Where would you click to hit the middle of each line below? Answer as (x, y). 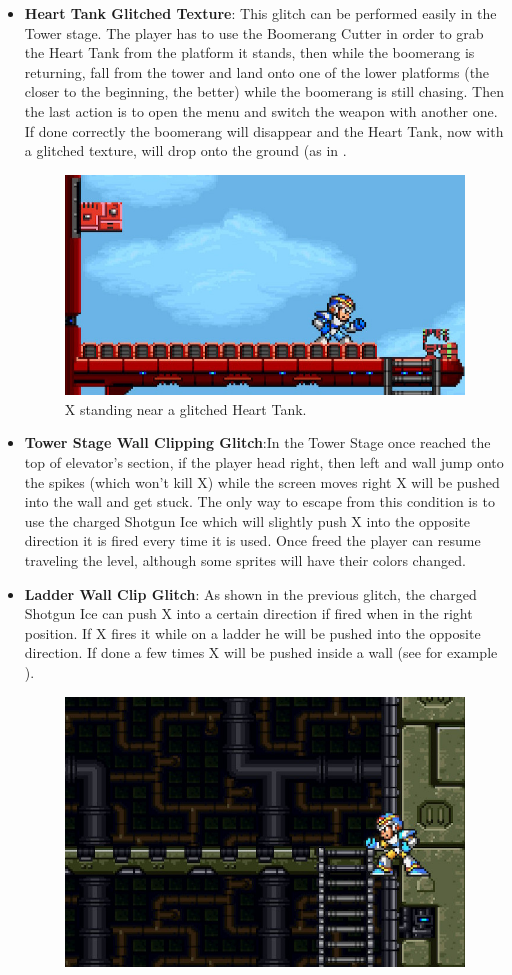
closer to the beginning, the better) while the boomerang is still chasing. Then (264, 91)
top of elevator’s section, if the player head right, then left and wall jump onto (264, 461)
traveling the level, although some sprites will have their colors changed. (245, 559)
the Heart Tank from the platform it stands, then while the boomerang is (249, 52)
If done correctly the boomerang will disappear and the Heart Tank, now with (264, 130)
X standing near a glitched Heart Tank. (185, 408)
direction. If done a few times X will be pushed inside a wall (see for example (261, 652)
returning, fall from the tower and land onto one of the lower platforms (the (257, 71)
